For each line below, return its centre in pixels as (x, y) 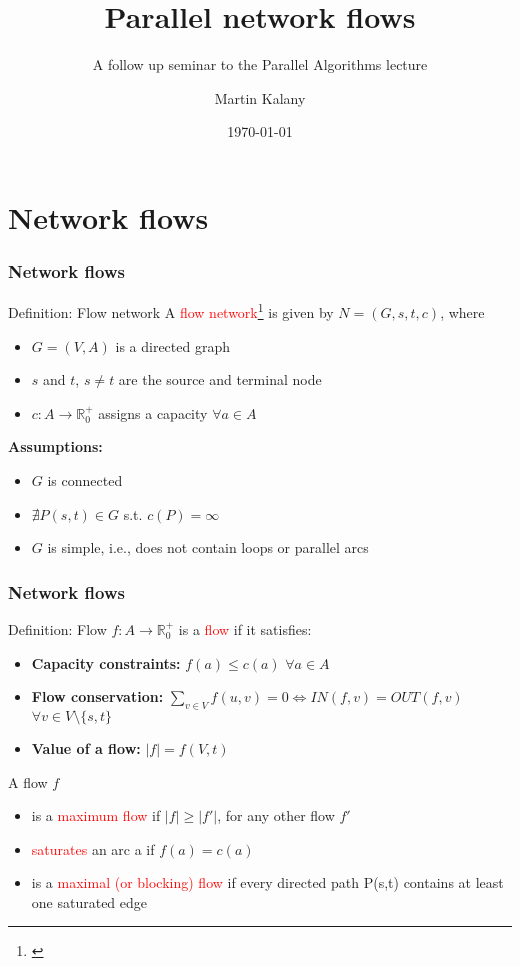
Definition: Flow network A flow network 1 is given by (171, 310)
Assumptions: (55, 446)
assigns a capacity (153, 412)
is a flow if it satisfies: (245, 628)
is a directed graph (172, 345)
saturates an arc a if (93, 848)
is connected (85, 479)
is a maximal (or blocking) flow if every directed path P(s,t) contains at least (267, 882)
